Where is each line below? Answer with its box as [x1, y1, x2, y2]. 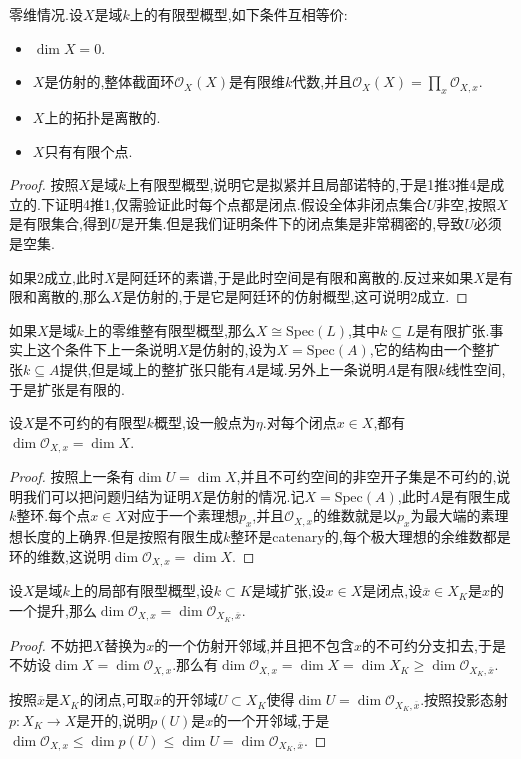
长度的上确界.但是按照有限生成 [22, 526, 223, 547]
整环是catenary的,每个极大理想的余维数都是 [230, 526, 511, 547]
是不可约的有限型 [34, 412, 147, 433]
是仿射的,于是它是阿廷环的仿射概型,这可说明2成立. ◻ [122, 286, 468, 307]
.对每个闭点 [262, 412, 337, 433]
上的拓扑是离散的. [44, 106, 161, 127]
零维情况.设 [9, 4, 83, 24]
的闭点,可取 [79, 689, 154, 710]
